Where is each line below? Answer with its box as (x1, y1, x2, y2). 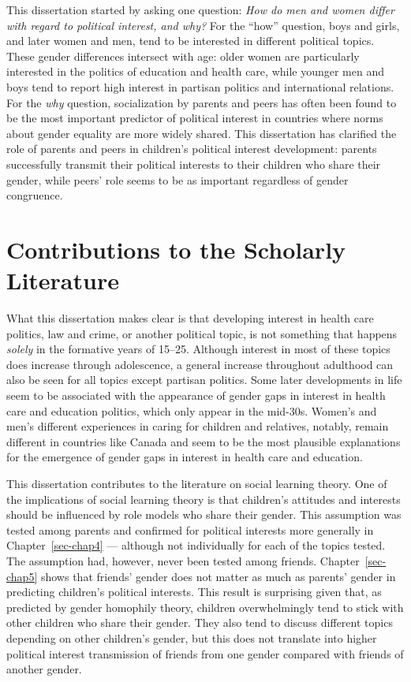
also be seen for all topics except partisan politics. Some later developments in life (6, 371, 402, 388)
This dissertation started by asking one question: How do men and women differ (6, 2, 394, 17)
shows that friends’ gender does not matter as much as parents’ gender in (40, 568, 396, 584)
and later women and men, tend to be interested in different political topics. (6, 32, 375, 49)
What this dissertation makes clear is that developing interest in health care (6, 310, 374, 326)
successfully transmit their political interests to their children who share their (6, 155, 381, 172)
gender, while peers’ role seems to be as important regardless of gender (6, 171, 349, 188)
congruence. (6, 187, 63, 203)
